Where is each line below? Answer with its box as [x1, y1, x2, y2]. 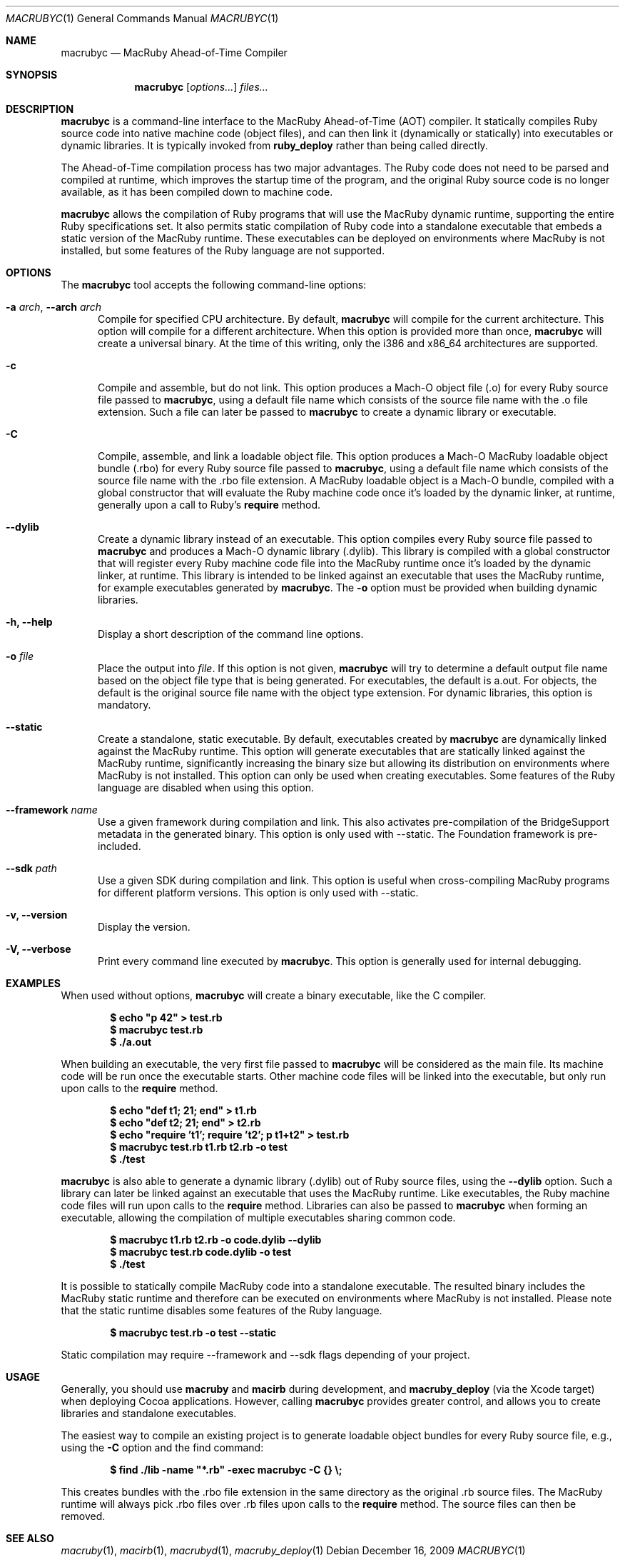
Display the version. [98, 921, 190, 933]
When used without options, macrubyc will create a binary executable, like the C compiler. [61, 989, 487, 1001]
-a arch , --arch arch [6, 301, 101, 313]
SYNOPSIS [6, 69, 58, 81]
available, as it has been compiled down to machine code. [61, 186, 333, 198]
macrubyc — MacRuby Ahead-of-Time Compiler [61, 46, 288, 59]
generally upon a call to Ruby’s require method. [98, 499, 321, 511]
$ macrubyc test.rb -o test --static [110, 1326, 277, 1339]
